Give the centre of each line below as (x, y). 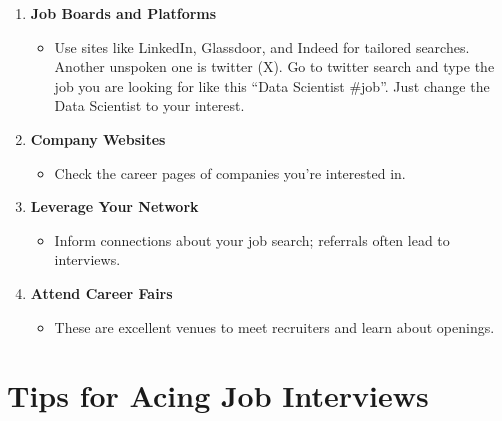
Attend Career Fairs (101, 292)
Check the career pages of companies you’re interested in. (230, 172)
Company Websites (98, 138)
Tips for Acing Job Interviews (218, 395)
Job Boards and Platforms (123, 13)
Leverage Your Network (114, 206)
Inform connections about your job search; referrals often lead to (252, 239)
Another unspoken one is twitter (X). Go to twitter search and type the (274, 66)
